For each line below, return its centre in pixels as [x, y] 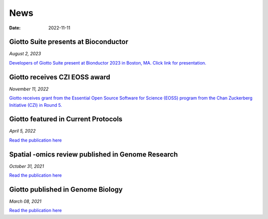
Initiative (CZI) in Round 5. [35, 105]
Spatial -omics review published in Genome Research [94, 154]
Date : [15, 28]
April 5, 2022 [22, 131]
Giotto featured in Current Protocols [66, 119]
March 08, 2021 [25, 202]
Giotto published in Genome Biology [66, 189]
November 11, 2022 [29, 89]
